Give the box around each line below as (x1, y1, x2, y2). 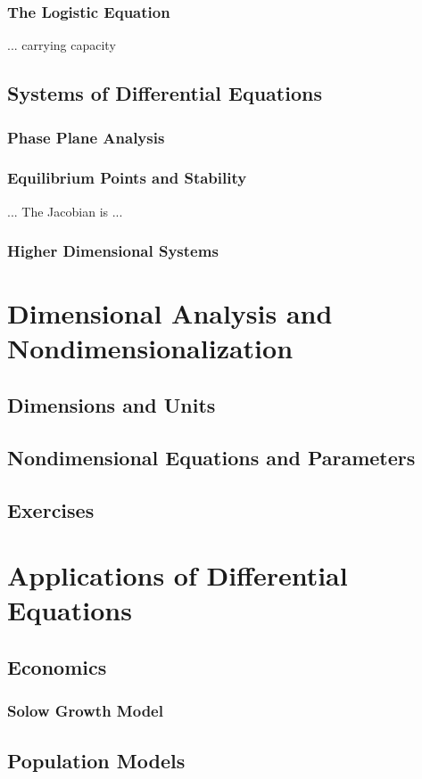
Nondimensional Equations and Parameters (7, 443, 416, 471)
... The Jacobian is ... (7, 201, 123, 220)
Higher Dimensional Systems (7, 240, 219, 262)
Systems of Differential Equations (7, 79, 322, 107)
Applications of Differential (7, 557, 348, 594)
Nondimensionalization (7, 330, 294, 366)
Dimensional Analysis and (7, 295, 333, 332)
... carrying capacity (7, 36, 116, 54)
